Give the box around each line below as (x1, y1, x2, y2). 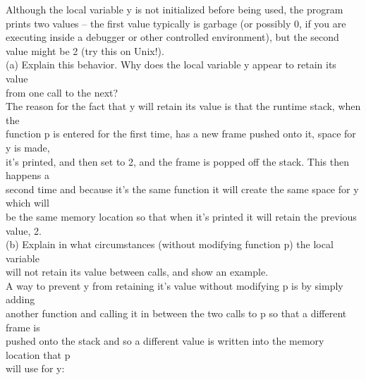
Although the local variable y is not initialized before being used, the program (6, 2, 343, 16)
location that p (6, 347, 71, 362)
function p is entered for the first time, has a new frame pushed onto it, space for (6, 126, 356, 141)
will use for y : (6, 361, 65, 376)
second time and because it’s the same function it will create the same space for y (6, 181, 359, 196)
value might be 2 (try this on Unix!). (6, 43, 164, 58)
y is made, (6, 140, 50, 154)
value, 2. (6, 223, 42, 238)
